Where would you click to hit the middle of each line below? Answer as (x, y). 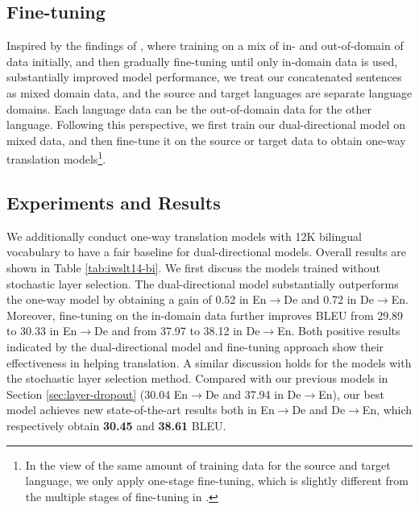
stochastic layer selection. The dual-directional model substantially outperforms (203, 283)
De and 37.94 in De (253, 394)
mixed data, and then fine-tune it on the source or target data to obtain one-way (206, 140)
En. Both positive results (339, 331)
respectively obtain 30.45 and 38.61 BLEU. (116, 425)
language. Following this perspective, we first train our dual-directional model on (206, 124)
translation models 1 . (56, 158)
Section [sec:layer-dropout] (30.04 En (97, 394)
